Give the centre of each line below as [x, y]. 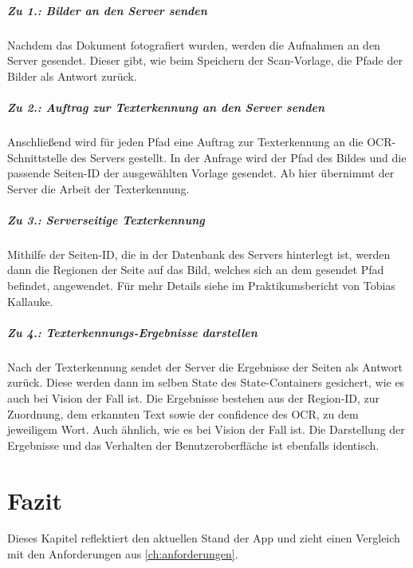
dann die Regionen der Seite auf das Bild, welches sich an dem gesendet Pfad [196, 270]
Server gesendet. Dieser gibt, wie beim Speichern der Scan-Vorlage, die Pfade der [205, 60]
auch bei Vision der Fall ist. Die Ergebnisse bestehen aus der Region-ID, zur [194, 397]
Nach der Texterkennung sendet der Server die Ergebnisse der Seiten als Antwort [205, 366]
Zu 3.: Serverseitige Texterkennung [106, 219]
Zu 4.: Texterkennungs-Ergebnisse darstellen [132, 332]
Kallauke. [30, 301]
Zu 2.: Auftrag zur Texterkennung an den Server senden [166, 107]
